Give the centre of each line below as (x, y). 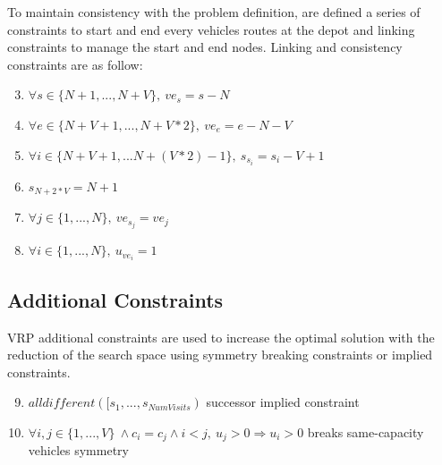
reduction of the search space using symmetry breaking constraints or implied (220, 355)
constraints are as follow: (75, 64)
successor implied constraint (283, 402)
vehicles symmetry (78, 450)
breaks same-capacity (365, 431)
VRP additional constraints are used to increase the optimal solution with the (221, 337)
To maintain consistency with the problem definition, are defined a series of (214, 12)
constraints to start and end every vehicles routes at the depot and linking (211, 29)
